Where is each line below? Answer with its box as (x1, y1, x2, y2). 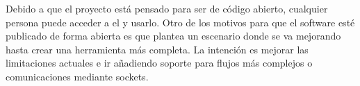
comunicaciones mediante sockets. (6, 69, 149, 83)
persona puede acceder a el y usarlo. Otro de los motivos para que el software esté (6, 15, 355, 29)
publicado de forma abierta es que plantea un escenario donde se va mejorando (6, 28, 341, 43)
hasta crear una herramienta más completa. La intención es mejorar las (6, 42, 309, 56)
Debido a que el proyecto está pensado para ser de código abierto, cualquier (6, 1, 328, 15)
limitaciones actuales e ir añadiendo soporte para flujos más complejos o (6, 55, 313, 70)
